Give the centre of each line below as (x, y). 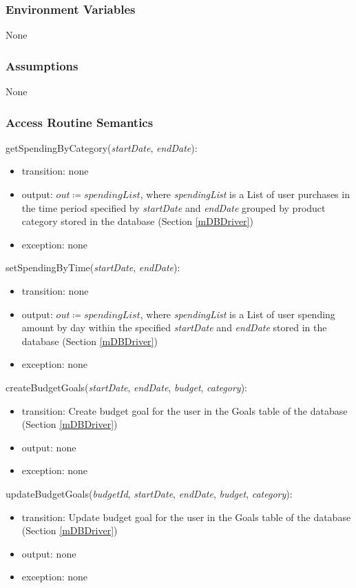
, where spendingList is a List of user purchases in (245, 194)
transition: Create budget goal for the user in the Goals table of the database (185, 410)
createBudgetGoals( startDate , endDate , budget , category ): (126, 387)
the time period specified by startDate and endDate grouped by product (174, 207)
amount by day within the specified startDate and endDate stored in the (174, 327)
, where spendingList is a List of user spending (238, 314)
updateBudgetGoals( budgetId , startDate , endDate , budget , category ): (149, 493)
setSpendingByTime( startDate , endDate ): (93, 267)
